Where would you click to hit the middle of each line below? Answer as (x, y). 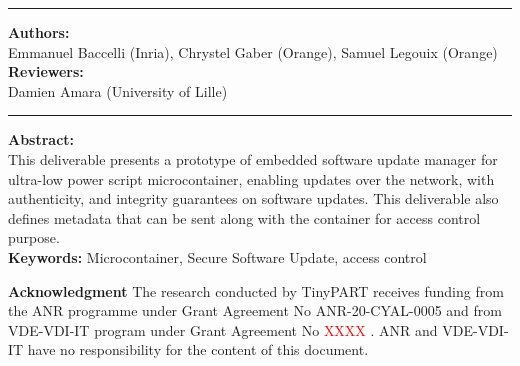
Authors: (39, 32)
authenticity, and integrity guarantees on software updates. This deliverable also (253, 198)
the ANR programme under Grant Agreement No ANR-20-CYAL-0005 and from (255, 310)
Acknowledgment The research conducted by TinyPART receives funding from (256, 290)
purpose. (34, 237)
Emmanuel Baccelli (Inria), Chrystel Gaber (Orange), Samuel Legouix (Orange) (253, 51)
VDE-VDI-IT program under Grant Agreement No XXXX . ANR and (223, 329)
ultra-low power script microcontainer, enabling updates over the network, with (251, 178)
